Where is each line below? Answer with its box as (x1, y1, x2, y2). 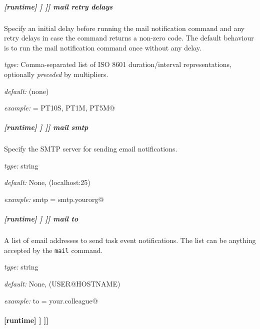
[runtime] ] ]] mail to (4, 213, 78, 224)
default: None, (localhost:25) (4, 177, 90, 187)
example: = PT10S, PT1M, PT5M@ (4, 102, 115, 113)
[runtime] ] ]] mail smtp (4, 122, 88, 132)
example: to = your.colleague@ (4, 295, 98, 305)
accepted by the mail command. (4, 244, 103, 255)
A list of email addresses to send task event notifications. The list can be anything (4, 235, 256, 245)
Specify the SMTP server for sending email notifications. (4, 143, 177, 154)
